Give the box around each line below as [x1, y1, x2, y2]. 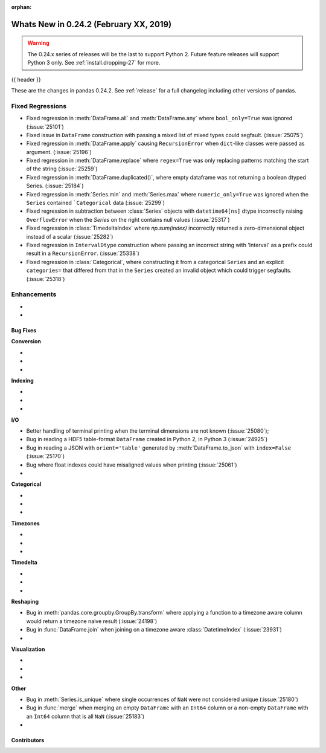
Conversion [11, 338, 42, 345]
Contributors [11, 737, 45, 744]
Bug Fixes [11, 327, 37, 334]
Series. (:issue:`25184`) [26, 182, 84, 190]
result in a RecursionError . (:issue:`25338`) [26, 250, 140, 257]
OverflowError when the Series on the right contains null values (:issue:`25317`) [26, 216, 230, 223]
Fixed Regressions [11, 102, 66, 110]
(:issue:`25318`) [26, 275, 65, 282]
